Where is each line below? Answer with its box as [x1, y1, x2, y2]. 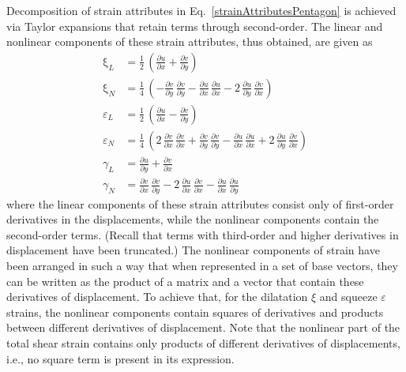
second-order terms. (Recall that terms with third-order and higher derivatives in [6, 226, 399, 242]
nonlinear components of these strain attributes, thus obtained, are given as [6, 33, 373, 50]
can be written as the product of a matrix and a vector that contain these [6, 272, 364, 289]
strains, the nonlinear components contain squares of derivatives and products [6, 303, 384, 320]
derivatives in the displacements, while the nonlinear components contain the [6, 211, 379, 227]
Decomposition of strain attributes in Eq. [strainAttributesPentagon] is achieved [6, 2, 397, 18]
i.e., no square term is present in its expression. [6, 350, 235, 366]
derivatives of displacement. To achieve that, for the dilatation [6, 288, 308, 305]
